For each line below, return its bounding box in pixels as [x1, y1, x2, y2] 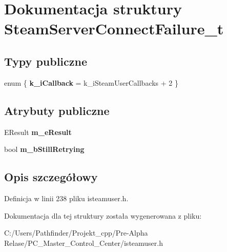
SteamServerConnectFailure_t [4, 18, 224, 39]
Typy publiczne [4, 53, 88, 69]
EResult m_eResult [4, 126, 72, 137]
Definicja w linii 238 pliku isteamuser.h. [4, 192, 129, 203]
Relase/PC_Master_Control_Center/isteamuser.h [4, 237, 163, 248]
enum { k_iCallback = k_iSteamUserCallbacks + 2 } [4, 77, 179, 88]
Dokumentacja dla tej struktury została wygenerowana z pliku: [4, 210, 202, 221]
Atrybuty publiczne [4, 102, 110, 118]
